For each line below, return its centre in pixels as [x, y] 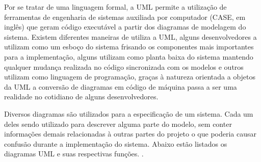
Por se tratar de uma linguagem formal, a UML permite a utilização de [115, 7]
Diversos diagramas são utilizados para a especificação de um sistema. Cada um [129, 113]
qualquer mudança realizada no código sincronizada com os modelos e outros [124, 66]
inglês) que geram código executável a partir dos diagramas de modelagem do [125, 27]
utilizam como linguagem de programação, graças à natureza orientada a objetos [130, 77]
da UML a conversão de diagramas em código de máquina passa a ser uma [121, 86]
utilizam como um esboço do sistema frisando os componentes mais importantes [129, 47]
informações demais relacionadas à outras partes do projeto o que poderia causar [130, 134]
